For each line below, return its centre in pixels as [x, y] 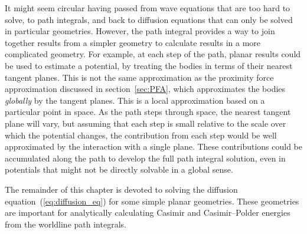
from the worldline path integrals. [66, 224]
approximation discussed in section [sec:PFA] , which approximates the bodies [145, 89]
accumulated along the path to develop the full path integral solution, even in [145, 158]
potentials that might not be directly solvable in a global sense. [119, 169]
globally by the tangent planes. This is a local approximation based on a [135, 100]
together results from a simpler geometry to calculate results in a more [133, 42]
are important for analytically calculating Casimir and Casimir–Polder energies [148, 212]
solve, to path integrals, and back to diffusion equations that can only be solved [149, 19]
